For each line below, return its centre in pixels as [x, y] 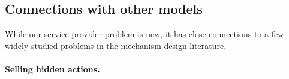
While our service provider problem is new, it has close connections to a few [144, 34]
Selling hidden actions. [52, 69]
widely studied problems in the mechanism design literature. [116, 45]
